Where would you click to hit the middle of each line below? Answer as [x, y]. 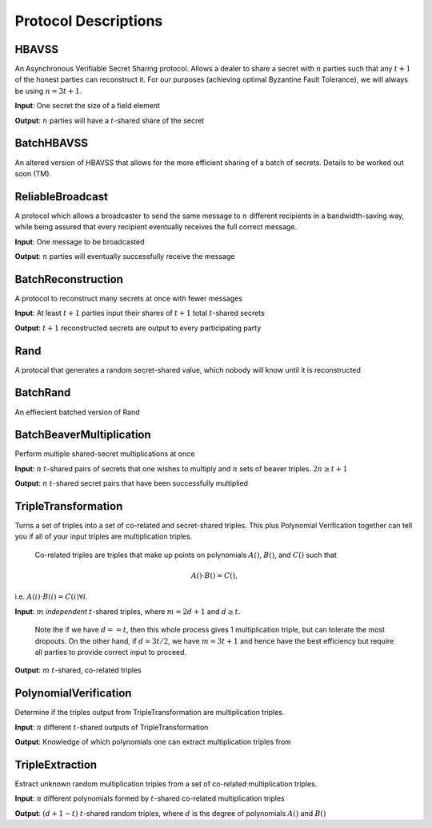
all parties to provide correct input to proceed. [111, 652]
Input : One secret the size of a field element [87, 106]
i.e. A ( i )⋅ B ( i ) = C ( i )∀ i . [51, 596]
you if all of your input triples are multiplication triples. [104, 536]
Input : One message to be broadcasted [80, 241]
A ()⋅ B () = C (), [214, 576]
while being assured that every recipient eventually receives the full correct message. [156, 227]
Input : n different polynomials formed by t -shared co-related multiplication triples [150, 798]
